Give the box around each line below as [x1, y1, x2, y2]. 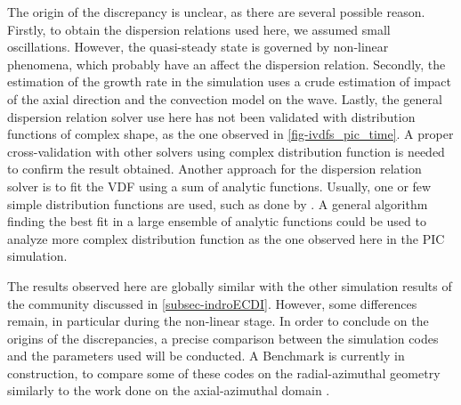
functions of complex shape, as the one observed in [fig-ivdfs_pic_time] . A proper [7, 125, 454, 143]
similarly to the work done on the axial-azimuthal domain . [7, 381, 330, 400]
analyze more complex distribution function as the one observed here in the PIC [7, 229, 445, 247]
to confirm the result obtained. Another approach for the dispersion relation [7, 159, 422, 178]
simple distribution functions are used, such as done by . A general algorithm [7, 194, 428, 213]
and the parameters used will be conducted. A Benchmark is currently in [7, 346, 405, 365]
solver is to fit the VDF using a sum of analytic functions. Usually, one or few [7, 176, 432, 195]
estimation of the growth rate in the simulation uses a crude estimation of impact [7, 72, 452, 91]
